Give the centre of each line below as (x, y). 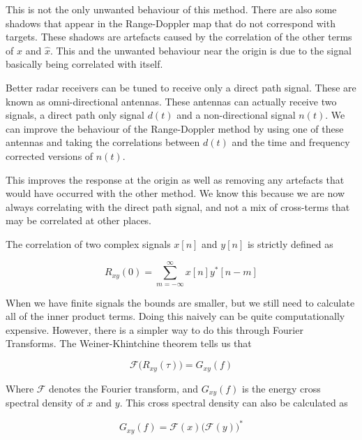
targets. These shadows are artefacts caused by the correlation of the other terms (179, 37)
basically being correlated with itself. (84, 64)
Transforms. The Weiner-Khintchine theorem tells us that (129, 343)
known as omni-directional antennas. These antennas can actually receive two (171, 101)
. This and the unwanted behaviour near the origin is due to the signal (201, 50)
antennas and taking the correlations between (103, 142)
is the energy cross (281, 388)
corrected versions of (50, 155)
